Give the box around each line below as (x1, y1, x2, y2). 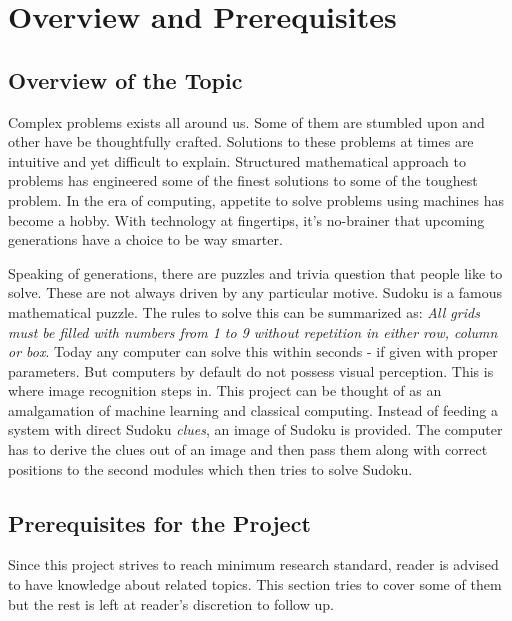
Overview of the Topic (8, 64, 243, 95)
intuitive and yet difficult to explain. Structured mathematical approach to (8, 150, 466, 171)
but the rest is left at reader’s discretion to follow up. (8, 593, 334, 614)
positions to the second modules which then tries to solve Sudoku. (8, 458, 413, 479)
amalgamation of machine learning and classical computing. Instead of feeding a (8, 399, 498, 420)
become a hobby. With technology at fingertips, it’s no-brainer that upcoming (8, 209, 485, 230)
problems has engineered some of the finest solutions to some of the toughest (8, 170, 478, 191)
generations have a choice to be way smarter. (8, 229, 283, 250)
